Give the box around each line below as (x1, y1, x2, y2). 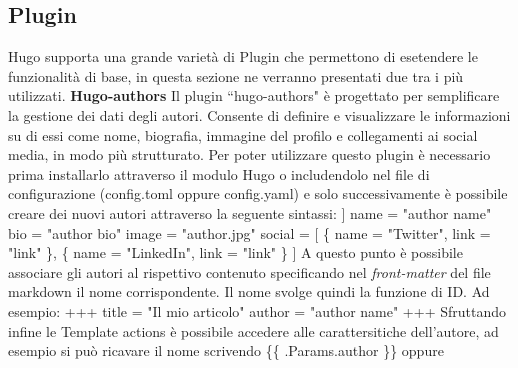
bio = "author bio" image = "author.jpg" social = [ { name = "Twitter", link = (8, 222, 491, 243)
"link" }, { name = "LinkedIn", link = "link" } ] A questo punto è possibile (8, 242, 463, 263)
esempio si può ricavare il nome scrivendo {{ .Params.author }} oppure (8, 340, 444, 361)
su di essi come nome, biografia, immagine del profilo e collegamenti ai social (8, 124, 478, 145)
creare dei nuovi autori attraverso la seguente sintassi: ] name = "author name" (8, 202, 492, 223)
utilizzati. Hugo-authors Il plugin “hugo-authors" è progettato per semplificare (8, 85, 500, 106)
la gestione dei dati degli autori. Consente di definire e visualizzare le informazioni (8, 104, 511, 125)
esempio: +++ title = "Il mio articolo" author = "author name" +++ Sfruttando (8, 300, 506, 321)
